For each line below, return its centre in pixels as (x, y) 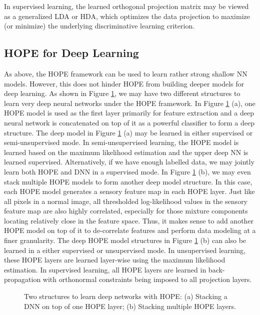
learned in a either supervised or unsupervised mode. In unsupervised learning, (125, 250)
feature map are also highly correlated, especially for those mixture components (126, 211)
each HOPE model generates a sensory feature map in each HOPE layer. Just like (129, 191)
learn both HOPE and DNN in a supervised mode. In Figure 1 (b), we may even (127, 171)
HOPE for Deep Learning (71, 53)
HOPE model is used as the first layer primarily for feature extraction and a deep (129, 113)
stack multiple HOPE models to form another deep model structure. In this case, (128, 181)
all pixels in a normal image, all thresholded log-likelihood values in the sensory (126, 201)
